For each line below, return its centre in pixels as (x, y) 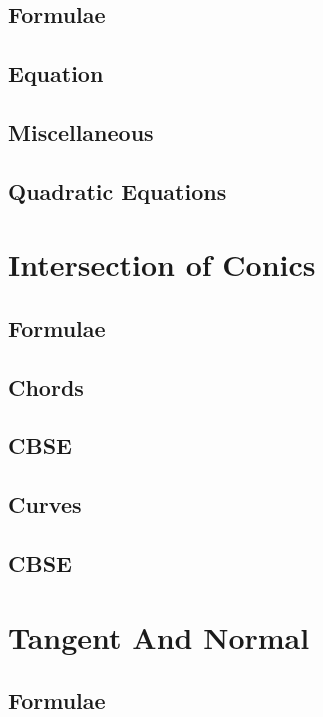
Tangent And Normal (159, 636)
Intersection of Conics (162, 264)
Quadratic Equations (117, 190)
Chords (46, 386)
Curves (45, 504)
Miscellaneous (81, 131)
